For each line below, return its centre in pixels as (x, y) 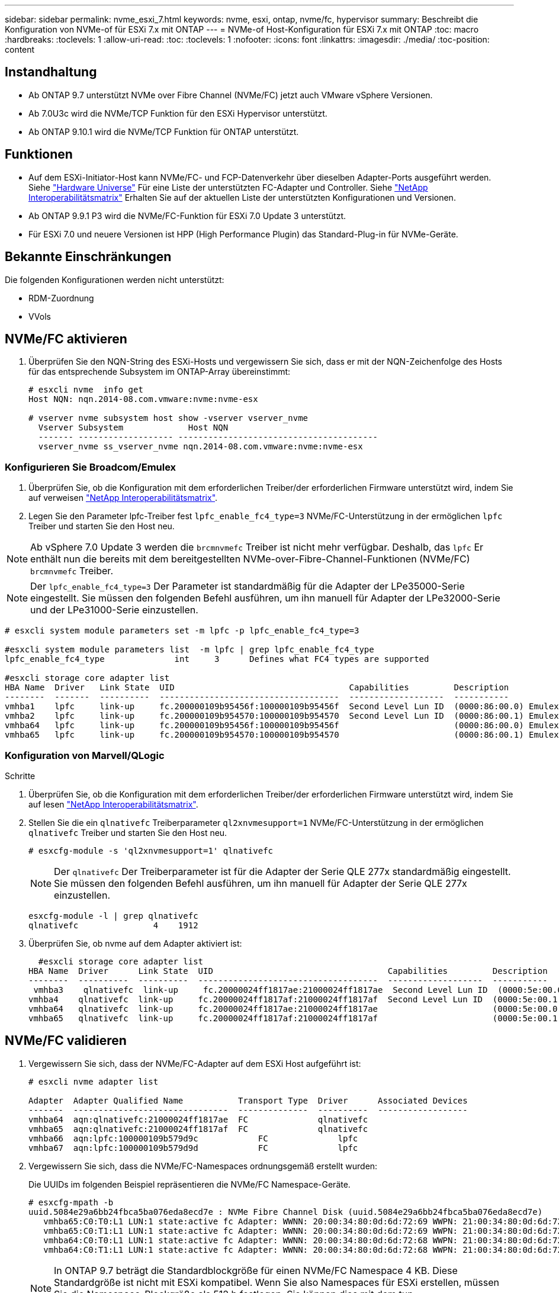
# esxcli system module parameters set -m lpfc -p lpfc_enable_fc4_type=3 (182, 631)
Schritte (20, 776)
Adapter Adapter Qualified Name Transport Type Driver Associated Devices (248, 1100)
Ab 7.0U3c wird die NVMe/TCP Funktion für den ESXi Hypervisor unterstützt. (178, 113)
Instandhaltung (51, 72)
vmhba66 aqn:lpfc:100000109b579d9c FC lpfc (193, 1138)
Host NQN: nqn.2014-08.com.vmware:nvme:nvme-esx (143, 399)
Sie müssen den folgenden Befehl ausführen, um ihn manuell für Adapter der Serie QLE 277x (261, 883)
